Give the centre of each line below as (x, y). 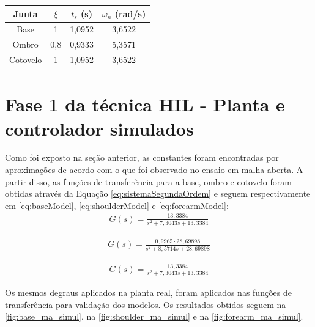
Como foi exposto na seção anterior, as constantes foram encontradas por (142, 157)
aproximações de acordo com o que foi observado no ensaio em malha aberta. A (154, 170)
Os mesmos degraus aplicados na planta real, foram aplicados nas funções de (148, 292)
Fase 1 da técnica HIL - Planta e (145, 104)
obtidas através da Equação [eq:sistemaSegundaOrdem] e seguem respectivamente (158, 193)
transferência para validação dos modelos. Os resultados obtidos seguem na (146, 304)
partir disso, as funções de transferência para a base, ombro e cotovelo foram (148, 181)
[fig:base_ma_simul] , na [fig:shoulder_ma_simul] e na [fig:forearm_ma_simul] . (154, 316)
